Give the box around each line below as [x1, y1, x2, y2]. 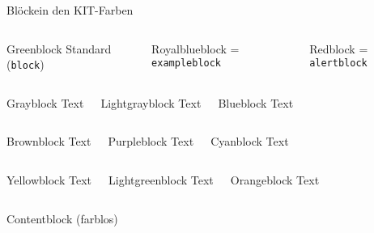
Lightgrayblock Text [100, 94, 202, 111]
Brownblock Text [6, 133, 91, 150]
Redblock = [309, 40, 368, 57]
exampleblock [151, 57, 222, 70]
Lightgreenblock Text [108, 172, 214, 189]
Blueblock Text [218, 94, 294, 111]
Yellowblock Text [6, 172, 92, 189]
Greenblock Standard [6, 40, 112, 57]
